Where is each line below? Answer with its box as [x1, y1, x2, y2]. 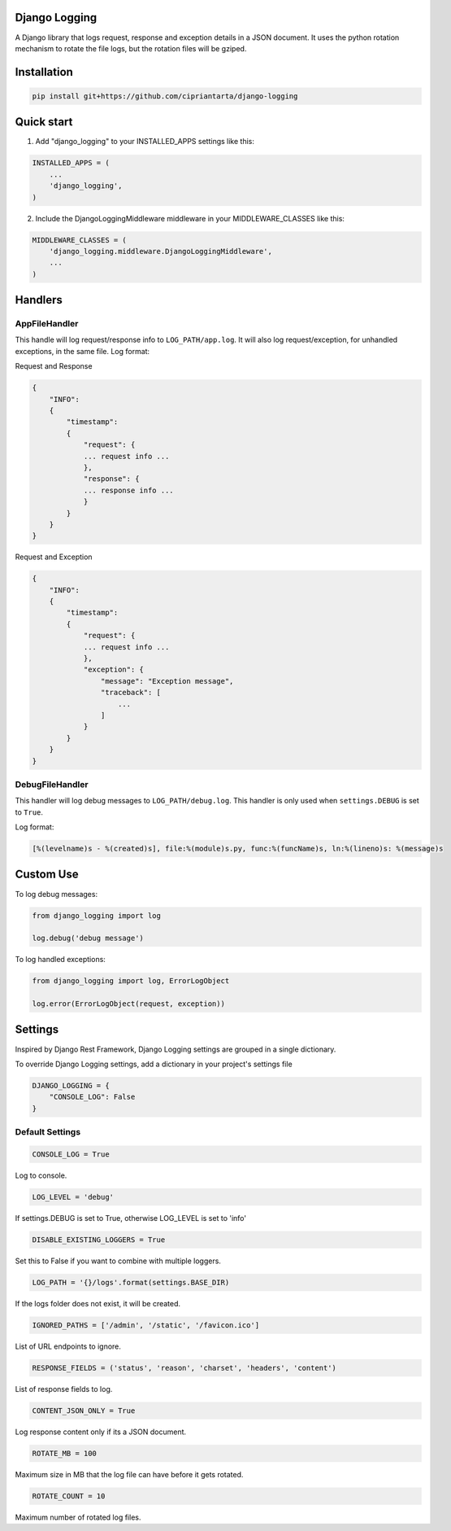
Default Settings [15, 1126, 81, 1138]
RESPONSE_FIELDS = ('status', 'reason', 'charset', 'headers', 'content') [32, 1363, 337, 1372]
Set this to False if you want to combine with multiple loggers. [15, 1256, 221, 1266]
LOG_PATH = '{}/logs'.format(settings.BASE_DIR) [32, 1278, 230, 1287]
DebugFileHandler [15, 778, 89, 790]
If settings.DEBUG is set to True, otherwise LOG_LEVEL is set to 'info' [15, 1213, 247, 1223]
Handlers [15, 293, 63, 307]
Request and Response [15, 361, 93, 371]
